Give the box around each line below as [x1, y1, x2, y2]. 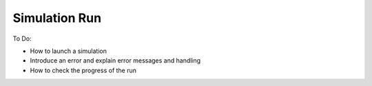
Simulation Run [12, 10, 102, 25]
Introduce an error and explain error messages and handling [30, 56, 201, 65]
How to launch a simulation [30, 47, 107, 55]
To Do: [12, 34, 32, 43]
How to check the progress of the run [30, 66, 137, 74]
